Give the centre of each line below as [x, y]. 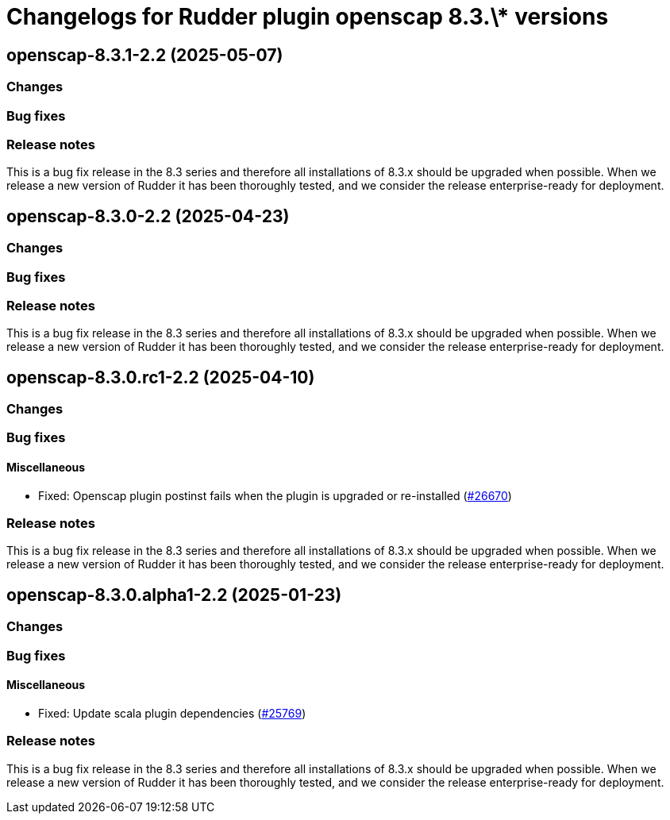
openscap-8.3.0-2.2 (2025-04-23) [148, 216]
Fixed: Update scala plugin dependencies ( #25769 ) [172, 713]
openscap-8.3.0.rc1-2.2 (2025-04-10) [161, 377]
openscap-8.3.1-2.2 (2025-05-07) [145, 55]
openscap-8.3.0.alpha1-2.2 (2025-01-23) [174, 595]
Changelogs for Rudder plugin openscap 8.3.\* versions [308, 17]
